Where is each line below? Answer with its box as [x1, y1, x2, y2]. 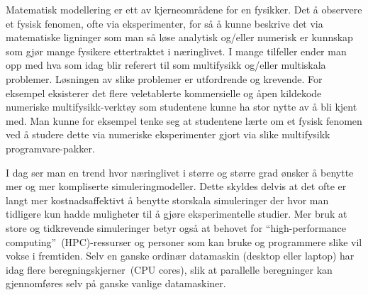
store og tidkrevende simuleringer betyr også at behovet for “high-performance [6, 220, 347, 235]
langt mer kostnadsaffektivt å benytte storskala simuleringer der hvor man [6, 192, 329, 207]
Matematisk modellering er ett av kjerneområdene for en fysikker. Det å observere [6, 2, 362, 16]
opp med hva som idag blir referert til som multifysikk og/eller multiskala [6, 57, 326, 72]
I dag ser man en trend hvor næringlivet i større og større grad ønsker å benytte [6, 165, 354, 179]
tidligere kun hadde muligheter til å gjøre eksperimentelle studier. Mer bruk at [6, 206, 347, 221]
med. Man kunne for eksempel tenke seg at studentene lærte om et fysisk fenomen [6, 113, 362, 128]
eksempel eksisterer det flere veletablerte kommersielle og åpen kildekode [6, 85, 322, 100]
